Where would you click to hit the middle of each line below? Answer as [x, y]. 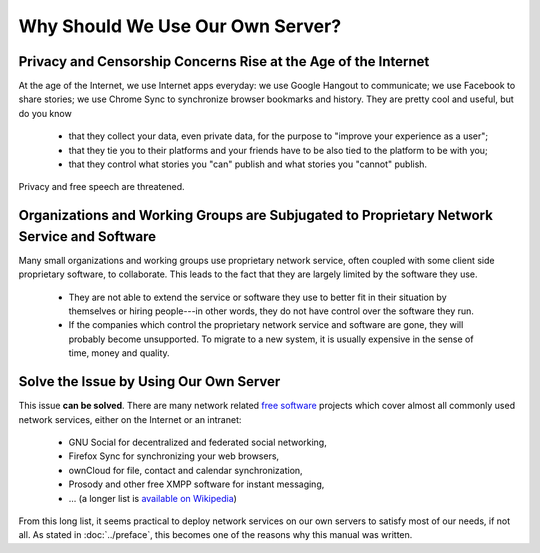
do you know [45, 113]
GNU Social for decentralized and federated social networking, [197, 442]
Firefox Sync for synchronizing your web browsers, [174, 456]
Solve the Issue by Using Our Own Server [149, 381]
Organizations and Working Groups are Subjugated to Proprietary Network [256, 215]
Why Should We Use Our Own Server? [180, 26]
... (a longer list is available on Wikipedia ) [152, 498]
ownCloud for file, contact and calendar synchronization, [186, 470]
